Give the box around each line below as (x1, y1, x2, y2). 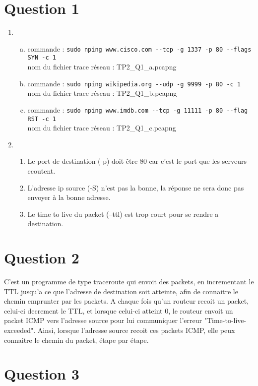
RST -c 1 (27, 115, 56, 123)
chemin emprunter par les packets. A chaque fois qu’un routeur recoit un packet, (4, 296, 249, 306)
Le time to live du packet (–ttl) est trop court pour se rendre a (27, 208, 219, 219)
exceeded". (4, 325, 36, 335)
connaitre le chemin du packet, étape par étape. (4, 334, 149, 345)
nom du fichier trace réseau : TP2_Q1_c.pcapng (27, 123, 176, 133)
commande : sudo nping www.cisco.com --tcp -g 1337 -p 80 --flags (27, 43, 252, 54)
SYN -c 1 (27, 54, 56, 62)
